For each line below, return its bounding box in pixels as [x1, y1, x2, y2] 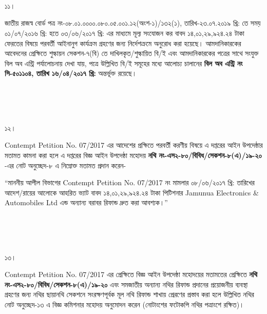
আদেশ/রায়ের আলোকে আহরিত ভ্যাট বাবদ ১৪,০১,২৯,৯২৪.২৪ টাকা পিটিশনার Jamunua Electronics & [5, 187, 259, 198]
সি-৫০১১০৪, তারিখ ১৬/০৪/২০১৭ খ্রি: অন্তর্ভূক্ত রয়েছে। [5, 68, 137, 78]
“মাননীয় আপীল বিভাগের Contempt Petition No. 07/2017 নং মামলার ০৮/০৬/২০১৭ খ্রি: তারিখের [5, 177, 255, 188]
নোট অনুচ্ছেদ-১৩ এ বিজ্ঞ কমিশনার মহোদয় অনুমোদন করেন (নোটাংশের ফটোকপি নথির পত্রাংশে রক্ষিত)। [5, 299, 244, 310]
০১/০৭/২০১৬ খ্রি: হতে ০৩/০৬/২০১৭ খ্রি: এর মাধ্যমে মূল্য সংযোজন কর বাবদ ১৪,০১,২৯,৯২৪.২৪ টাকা [5, 27, 244, 38]
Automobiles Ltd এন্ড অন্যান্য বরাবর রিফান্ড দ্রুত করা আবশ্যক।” [5, 197, 168, 208]
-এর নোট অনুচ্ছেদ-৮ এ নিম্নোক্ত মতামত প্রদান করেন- [5, 160, 126, 170]
